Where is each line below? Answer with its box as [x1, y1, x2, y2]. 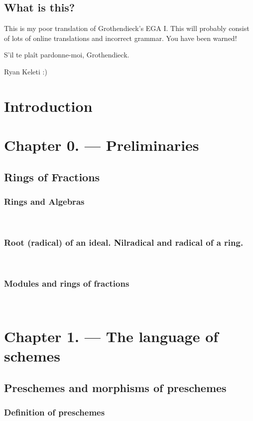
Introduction [4, 95, 93, 116]
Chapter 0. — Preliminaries [4, 135, 199, 155]
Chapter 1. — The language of [4, 326, 219, 346]
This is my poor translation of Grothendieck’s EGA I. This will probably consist [4, 23, 250, 33]
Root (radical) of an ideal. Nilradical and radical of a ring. [4, 236, 244, 248]
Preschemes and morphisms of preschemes [4, 380, 227, 395]
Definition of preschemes [4, 406, 105, 418]
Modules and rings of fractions [4, 277, 129, 289]
